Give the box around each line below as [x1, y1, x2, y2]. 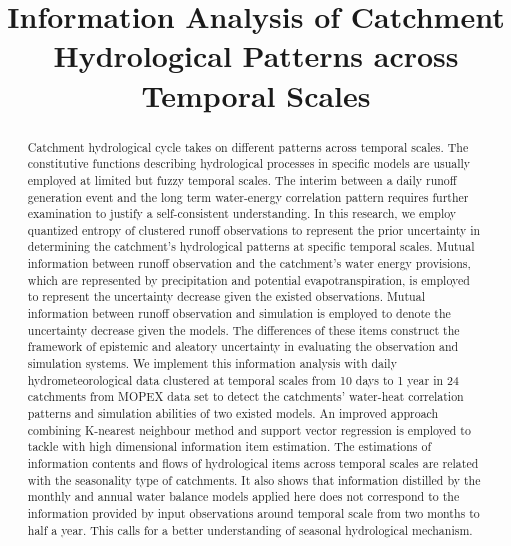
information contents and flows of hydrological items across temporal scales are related [27, 455, 479, 472]
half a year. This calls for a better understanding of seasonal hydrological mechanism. [27, 521, 473, 538]
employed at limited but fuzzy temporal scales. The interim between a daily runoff [27, 171, 457, 188]
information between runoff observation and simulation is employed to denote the [27, 305, 451, 322]
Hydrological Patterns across [53, 35, 459, 76]
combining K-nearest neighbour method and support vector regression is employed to [27, 421, 471, 438]
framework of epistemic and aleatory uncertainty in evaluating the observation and [27, 338, 459, 355]
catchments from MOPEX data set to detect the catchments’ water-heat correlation [27, 388, 464, 405]
